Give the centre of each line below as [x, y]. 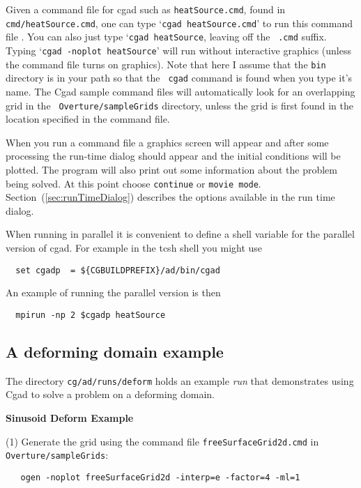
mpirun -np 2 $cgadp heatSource [91, 315]
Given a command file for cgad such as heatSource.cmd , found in [146, 9]
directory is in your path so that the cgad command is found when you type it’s [179, 78]
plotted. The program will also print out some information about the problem [171, 169]
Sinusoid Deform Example [70, 417]
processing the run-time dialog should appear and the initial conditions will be [173, 156]
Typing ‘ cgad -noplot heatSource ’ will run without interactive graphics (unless [178, 50]
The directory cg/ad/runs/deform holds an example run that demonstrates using [180, 380]
